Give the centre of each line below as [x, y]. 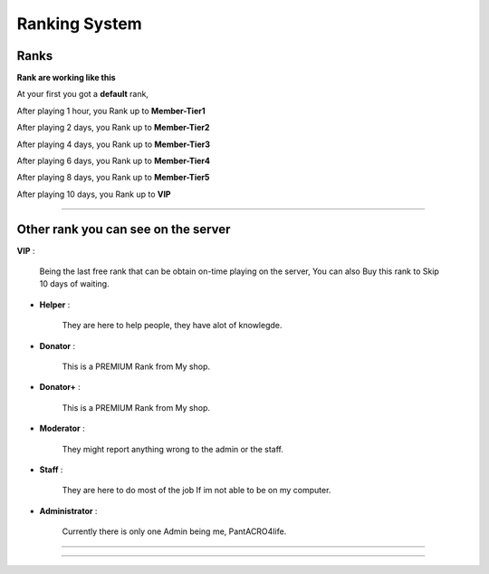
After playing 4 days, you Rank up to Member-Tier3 [113, 144]
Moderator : [62, 428]
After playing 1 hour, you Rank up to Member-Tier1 [111, 111]
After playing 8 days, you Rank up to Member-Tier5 [113, 178]
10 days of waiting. [74, 284]
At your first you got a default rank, [83, 94]
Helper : [55, 305]
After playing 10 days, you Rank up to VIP [94, 194]
